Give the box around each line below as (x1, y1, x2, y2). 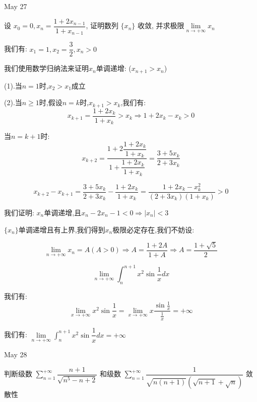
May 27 (4, 1, 27, 11)
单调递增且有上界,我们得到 (18, 224, 105, 234)
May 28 (4, 349, 27, 360)
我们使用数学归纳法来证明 (4, 63, 89, 73)
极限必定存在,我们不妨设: (112, 224, 195, 234)
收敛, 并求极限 (137, 20, 184, 31)
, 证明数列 (86, 20, 118, 31)
